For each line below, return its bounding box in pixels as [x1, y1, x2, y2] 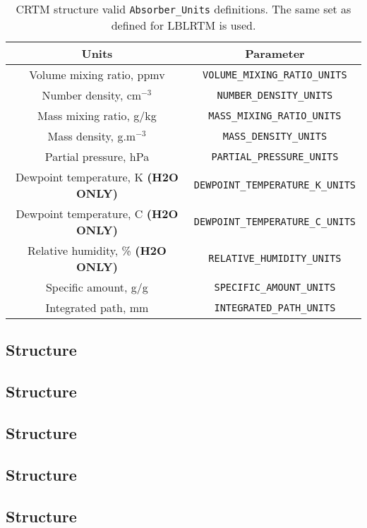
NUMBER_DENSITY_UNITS [217, 89, 333, 101]
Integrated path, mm [45, 299, 149, 316]
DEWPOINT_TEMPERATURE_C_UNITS [193, 216, 356, 227]
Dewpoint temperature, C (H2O [16, 205, 179, 222]
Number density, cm [42, 87, 142, 103]
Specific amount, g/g [45, 279, 148, 295]
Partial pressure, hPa [44, 148, 150, 164]
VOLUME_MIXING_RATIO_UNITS [203, 68, 347, 80]
